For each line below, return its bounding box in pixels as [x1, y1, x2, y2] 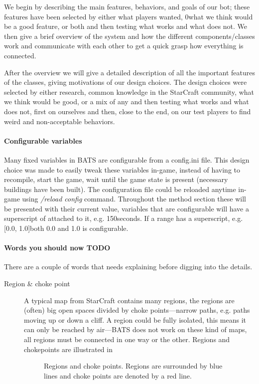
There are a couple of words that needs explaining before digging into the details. [4, 261, 253, 272]
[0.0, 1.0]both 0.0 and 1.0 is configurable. [4, 223, 129, 233]
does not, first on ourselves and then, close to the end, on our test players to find [4, 106, 251, 116]
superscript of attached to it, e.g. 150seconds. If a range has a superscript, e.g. [4, 213, 243, 223]
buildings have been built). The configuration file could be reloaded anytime [4, 184, 236, 194]
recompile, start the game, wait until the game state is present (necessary [4, 174, 228, 185]
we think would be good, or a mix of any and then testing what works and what [4, 96, 249, 107]
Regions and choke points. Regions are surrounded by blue [44, 361, 223, 371]
